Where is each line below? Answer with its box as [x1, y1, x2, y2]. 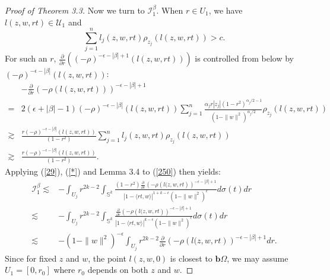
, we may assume [227, 252, 288, 264]
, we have [208, 4, 243, 16]
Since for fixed [5, 252, 57, 264]
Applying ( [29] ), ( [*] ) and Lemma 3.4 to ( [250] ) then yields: [5, 165, 221, 177]
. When [156, 4, 183, 16]
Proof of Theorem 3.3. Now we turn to [5, 4, 145, 16]
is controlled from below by [195, 52, 294, 65]
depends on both [87, 263, 148, 276]
